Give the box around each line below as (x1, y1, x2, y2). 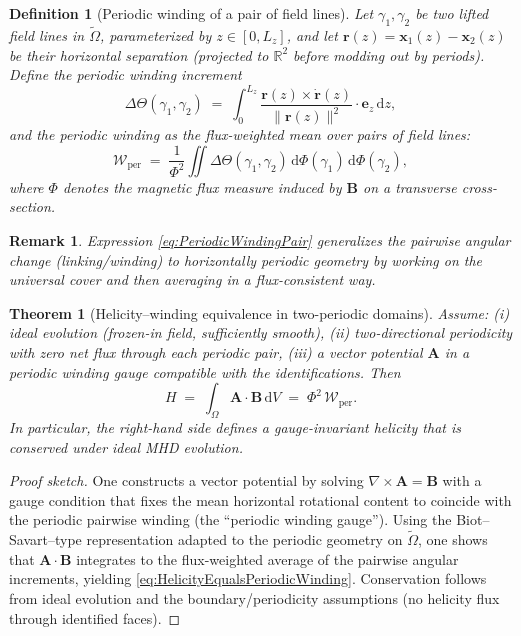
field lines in (9, 25, 85, 46)
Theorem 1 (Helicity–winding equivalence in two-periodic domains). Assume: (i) (9, 302, 510, 323)
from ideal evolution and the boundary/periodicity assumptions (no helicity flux (9, 587, 500, 608)
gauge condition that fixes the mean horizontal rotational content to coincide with (9, 489, 512, 510)
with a (442, 470, 482, 491)
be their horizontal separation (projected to (9, 44, 269, 65)
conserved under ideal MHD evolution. (9, 436, 243, 457)
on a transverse (363, 176, 457, 197)
